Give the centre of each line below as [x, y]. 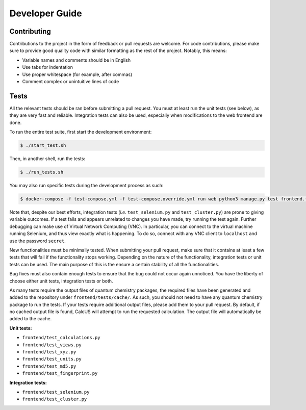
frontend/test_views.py [52, 345]
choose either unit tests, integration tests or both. [61, 281]
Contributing [30, 31]
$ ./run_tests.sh [42, 172]
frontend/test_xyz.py [49, 352]
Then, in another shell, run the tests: [47, 159]
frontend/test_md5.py [49, 366]
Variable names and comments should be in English [76, 60]
